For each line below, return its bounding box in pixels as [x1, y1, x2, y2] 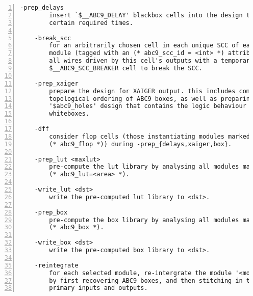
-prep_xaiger [34, 79, 79, 87]
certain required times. [49, 19, 133, 26]
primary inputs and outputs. [49, 284, 148, 292]
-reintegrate [34, 261, 79, 269]
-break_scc [34, 34, 71, 42]
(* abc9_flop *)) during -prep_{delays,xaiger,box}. [49, 140, 232, 148]
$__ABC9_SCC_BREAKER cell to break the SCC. [49, 65, 203, 72]
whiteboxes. [49, 110, 90, 118]
